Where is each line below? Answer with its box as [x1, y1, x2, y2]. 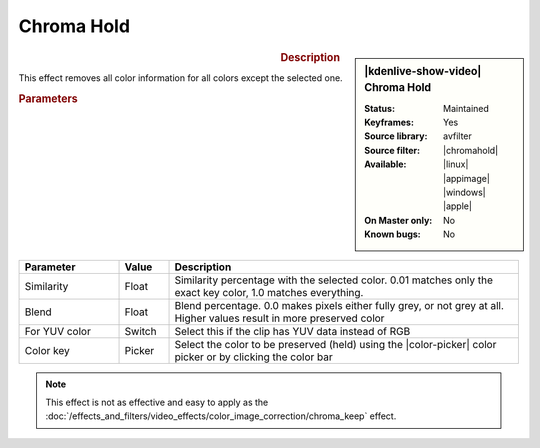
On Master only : [364, 214, 433, 226]
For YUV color [24, 324, 92, 338]
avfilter [443, 130, 472, 142]
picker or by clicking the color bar [174, 350, 334, 364]
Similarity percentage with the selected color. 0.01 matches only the [174, 273, 494, 287]
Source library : [364, 130, 428, 142]
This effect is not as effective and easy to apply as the [45, 396, 269, 408]
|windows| [443, 186, 486, 199]
